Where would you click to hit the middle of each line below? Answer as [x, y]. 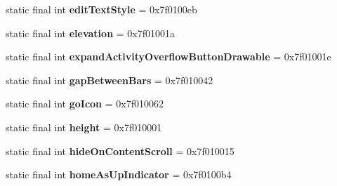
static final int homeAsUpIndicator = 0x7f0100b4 [119, 174]
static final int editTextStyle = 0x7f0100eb [101, 9]
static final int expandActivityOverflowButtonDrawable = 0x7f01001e [168, 57]
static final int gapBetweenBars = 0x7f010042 [110, 80]
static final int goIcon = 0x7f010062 [85, 104]
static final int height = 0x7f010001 [84, 127]
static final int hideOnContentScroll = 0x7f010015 [120, 151]
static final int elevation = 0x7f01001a [90, 33]
